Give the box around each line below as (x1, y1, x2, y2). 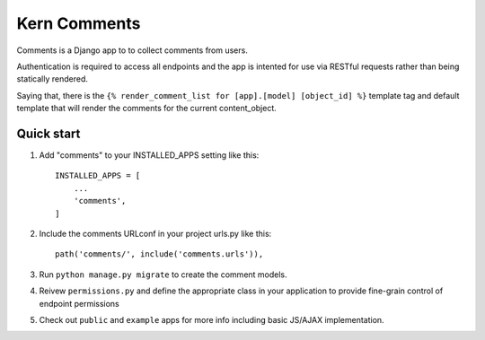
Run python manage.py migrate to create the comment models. (39, 269, 287, 280)
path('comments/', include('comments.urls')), (55, 249, 264, 259)
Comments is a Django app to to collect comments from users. (16, 45, 249, 56)
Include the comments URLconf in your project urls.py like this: (39, 228, 272, 239)
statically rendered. (16, 74, 89, 84)
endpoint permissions (39, 298, 120, 309)
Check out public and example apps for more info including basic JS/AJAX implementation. (39, 314, 385, 325)
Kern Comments (16, 13, 141, 33)
